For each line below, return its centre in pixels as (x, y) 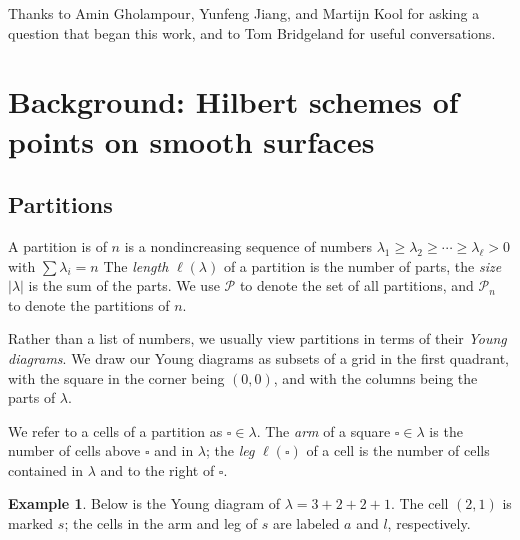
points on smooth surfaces (191, 140)
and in (174, 450)
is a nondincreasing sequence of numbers (248, 245)
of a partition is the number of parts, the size (362, 265)
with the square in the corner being (116, 377)
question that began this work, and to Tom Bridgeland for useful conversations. (252, 32)
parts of (32, 397)
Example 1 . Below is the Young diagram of (144, 503)
